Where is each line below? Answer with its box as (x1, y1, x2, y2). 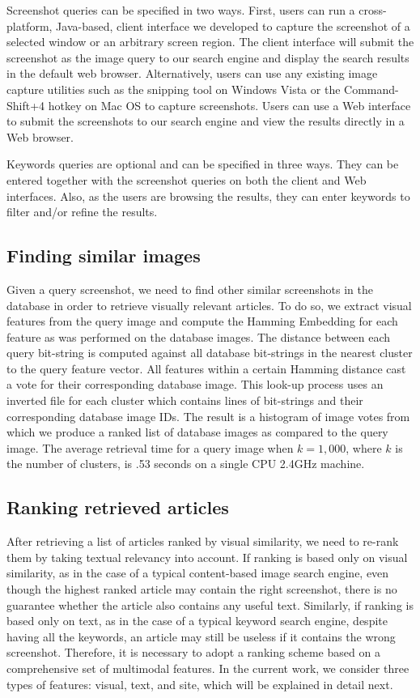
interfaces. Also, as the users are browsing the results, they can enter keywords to (6, 187, 410, 204)
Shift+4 (6, 96, 45, 113)
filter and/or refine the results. (6, 203, 158, 220)
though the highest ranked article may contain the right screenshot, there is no (6, 581, 397, 598)
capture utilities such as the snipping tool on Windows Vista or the (6, 80, 341, 97)
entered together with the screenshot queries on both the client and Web (6, 171, 367, 188)
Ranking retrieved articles (6, 495, 229, 520)
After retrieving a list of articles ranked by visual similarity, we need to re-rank (6, 533, 399, 550)
